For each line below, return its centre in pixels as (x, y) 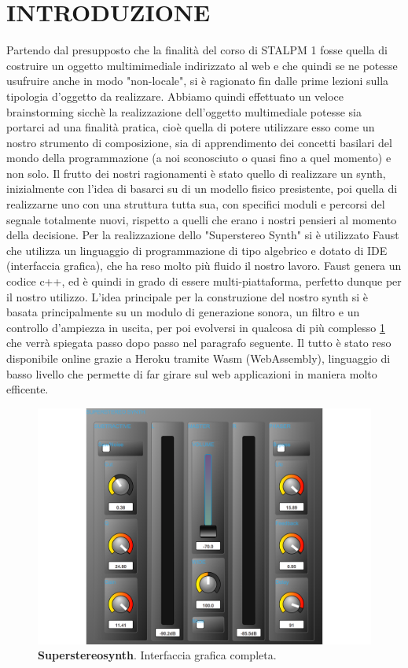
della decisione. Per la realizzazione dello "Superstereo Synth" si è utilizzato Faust (203, 235)
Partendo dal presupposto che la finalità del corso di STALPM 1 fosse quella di (197, 50)
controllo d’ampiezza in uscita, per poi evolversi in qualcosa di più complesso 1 (196, 327)
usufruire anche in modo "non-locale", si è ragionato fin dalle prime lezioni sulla (198, 81)
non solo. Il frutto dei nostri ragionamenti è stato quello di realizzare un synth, (196, 173)
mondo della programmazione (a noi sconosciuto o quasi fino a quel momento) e (199, 158)
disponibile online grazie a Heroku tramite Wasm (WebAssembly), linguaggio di (198, 358)
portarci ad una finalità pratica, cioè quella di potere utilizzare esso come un (191, 127)
